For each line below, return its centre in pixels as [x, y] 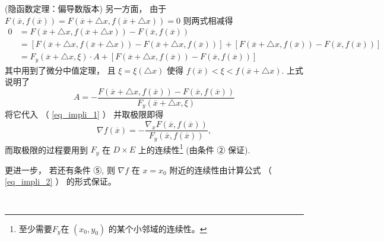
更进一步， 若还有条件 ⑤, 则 [60, 169]
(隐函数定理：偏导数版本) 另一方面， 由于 [86, 8]
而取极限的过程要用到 [46, 149]
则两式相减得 [208, 20]
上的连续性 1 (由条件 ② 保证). [194, 148]
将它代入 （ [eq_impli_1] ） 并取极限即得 [84, 114]
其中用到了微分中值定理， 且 [60, 70]
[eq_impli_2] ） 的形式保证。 [61, 181]
